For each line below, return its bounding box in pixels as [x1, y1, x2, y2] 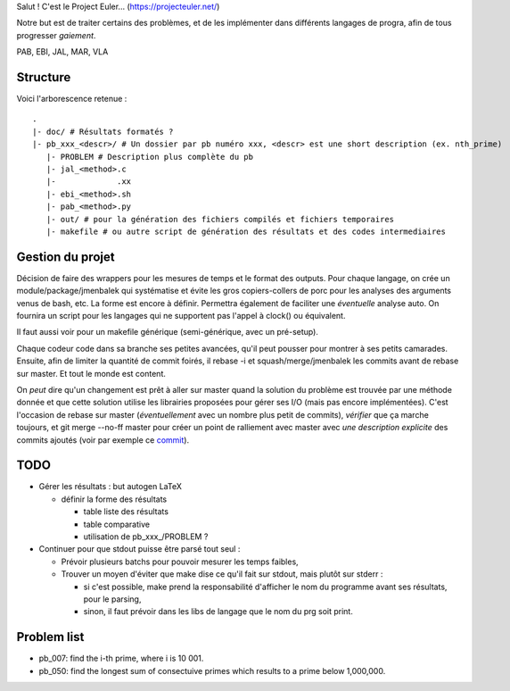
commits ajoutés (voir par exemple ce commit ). [16, 434, 190, 445]
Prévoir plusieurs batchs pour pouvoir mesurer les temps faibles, [61, 556, 299, 567]
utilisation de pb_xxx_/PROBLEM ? [83, 531, 209, 542]
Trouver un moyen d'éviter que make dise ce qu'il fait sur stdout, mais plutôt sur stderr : [61, 569, 383, 579]
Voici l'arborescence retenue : [16, 94, 127, 104]
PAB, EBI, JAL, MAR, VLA [16, 46, 109, 57]
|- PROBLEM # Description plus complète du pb [45, 152, 254, 162]
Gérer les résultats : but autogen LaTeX [38, 481, 182, 492]
